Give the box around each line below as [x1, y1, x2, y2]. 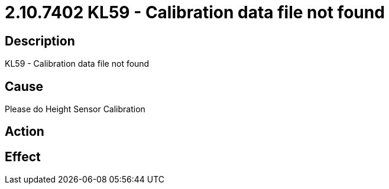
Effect [5, 149, 41, 164]
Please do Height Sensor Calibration [5, 104, 145, 115]
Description [5, 33, 75, 48]
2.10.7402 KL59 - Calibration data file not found [5, 2, 385, 22]
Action [5, 124, 44, 139]
